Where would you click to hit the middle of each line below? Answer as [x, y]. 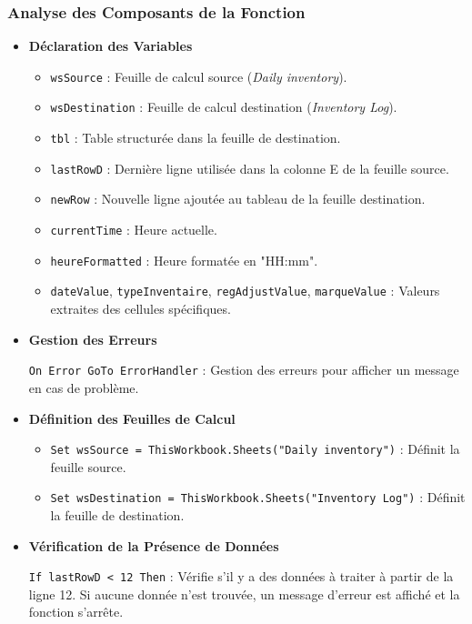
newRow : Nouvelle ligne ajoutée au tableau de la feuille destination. [238, 199]
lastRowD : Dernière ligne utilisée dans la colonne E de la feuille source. [250, 168]
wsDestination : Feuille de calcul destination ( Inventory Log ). [224, 107]
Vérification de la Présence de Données [154, 545]
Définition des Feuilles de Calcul [132, 418]
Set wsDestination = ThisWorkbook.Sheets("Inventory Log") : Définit [258, 497]
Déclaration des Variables [110, 46]
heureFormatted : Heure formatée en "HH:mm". [184, 260]
